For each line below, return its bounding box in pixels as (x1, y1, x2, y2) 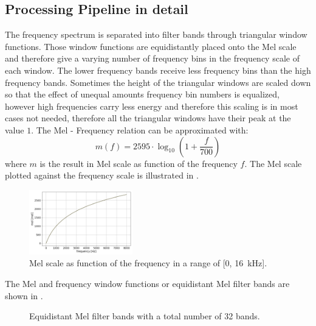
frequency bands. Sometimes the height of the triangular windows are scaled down (5, 76, 311, 88)
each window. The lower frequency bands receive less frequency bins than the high (5, 63, 311, 76)
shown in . (5, 289, 43, 302)
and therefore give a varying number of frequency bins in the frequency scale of (5, 52, 300, 65)
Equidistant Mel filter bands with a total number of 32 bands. (29, 310, 260, 322)
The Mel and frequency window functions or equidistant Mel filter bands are (5, 277, 290, 289)
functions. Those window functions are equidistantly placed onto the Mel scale (5, 40, 297, 52)
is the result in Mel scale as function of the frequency (39, 157, 238, 169)
